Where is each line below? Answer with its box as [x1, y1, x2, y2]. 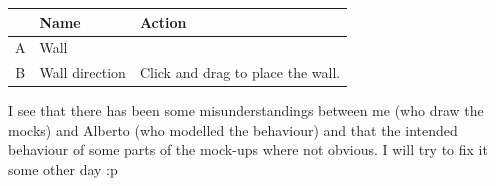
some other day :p [8, 159, 118, 180]
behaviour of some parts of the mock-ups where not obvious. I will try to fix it [8, 139, 488, 160]
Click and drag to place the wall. [139, 62, 341, 83]
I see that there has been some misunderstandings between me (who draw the [8, 100, 484, 121]
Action [139, 11, 187, 32]
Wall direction [39, 62, 126, 83]
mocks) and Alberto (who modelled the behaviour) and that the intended [8, 119, 458, 140]
